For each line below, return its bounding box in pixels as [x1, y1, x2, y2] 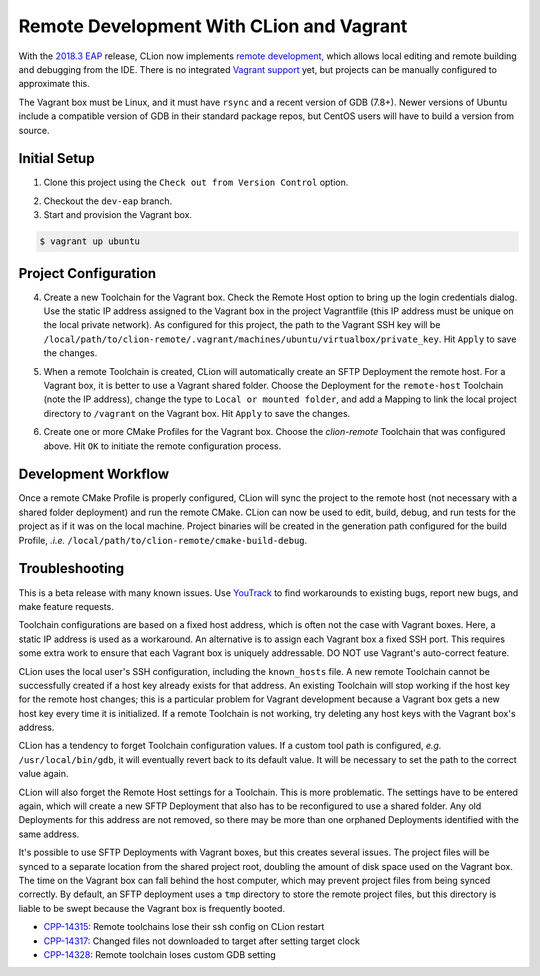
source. [18, 124, 50, 136]
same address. [18, 828, 80, 840]
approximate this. [18, 78, 90, 90]
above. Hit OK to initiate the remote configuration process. [43, 440, 282, 452]
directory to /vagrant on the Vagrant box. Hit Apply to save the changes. [43, 407, 351, 419]
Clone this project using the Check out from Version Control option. [43, 176, 349, 189]
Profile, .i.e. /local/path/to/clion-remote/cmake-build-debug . [18, 534, 308, 546]
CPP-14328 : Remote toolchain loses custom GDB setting [43, 948, 276, 960]
